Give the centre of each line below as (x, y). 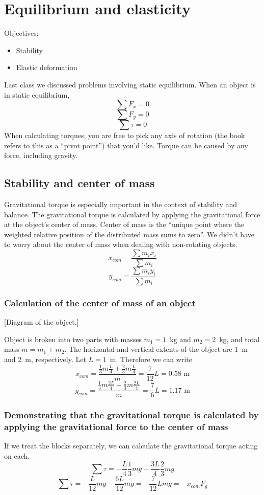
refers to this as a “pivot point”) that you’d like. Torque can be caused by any (126, 145)
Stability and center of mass (80, 183)
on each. (17, 456)
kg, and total (240, 339)
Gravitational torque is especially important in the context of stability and (121, 204)
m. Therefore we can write (151, 359)
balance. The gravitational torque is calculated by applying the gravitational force (132, 214)
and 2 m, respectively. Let (45, 359)
